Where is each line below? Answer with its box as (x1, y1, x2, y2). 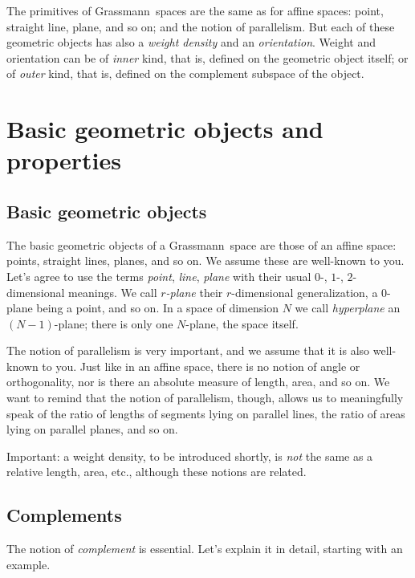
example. (6, 556, 51, 572)
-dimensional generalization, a (231, 283, 378, 300)
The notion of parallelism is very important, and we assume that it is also (6, 342, 370, 359)
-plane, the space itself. (185, 315, 299, 332)
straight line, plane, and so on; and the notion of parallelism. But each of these (6, 18, 395, 35)
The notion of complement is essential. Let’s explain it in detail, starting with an (6, 540, 403, 557)
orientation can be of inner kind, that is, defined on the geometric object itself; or (6, 49, 409, 66)
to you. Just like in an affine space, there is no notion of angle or (42, 357, 360, 374)
